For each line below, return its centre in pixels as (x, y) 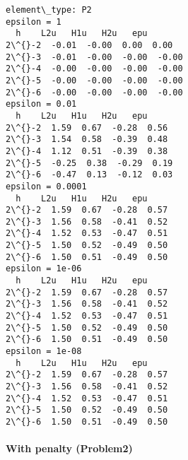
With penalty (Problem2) (69, 448)
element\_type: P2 (49, 10)
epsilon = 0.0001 (46, 186)
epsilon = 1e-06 (44, 269)
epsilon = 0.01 (41, 104)
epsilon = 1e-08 (44, 352)
